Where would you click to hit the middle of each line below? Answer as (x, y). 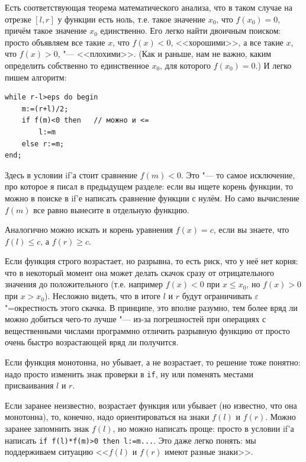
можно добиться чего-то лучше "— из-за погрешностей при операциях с (136, 319)
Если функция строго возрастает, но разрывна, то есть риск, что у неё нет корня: (152, 261)
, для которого (186, 65)
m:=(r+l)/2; (45, 109)
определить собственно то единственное (77, 65)
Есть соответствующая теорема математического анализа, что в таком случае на (149, 7)
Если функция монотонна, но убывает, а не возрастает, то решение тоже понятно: (153, 362)
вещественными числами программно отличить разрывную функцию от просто (147, 330)
